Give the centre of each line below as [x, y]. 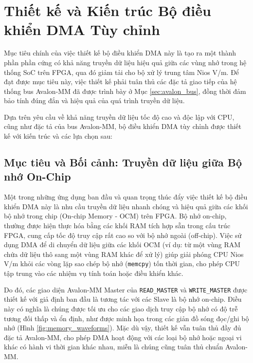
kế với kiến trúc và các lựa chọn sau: [58, 136]
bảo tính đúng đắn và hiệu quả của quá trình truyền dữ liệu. [94, 100]
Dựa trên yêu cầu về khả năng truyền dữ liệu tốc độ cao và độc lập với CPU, [119, 117]
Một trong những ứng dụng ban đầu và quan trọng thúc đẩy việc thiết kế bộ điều [126, 197]
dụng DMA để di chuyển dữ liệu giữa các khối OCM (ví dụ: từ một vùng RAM [122, 245]
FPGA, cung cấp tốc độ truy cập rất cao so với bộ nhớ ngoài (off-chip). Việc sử [123, 235]
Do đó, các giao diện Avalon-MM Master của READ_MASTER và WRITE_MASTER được [126, 289]
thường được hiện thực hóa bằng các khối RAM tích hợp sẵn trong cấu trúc [117, 226]
